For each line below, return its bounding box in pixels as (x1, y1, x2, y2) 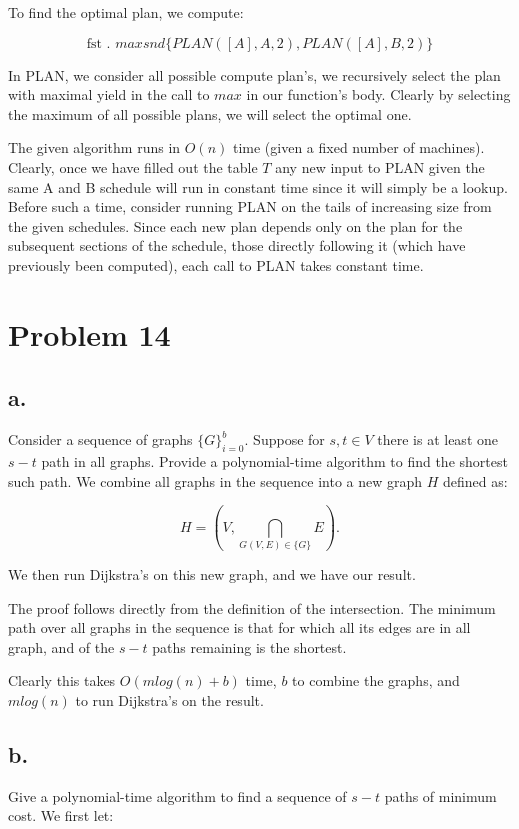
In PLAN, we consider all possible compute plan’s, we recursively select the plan (8, 64, 501, 85)
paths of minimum (384, 785, 497, 806)
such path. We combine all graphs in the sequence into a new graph (8, 470, 423, 491)
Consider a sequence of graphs (8, 429, 193, 450)
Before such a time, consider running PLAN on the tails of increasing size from (8, 196, 492, 217)
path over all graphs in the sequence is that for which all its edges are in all (8, 617, 471, 638)
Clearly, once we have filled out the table (8, 156, 258, 177)
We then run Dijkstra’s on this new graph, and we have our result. (8, 563, 416, 584)
